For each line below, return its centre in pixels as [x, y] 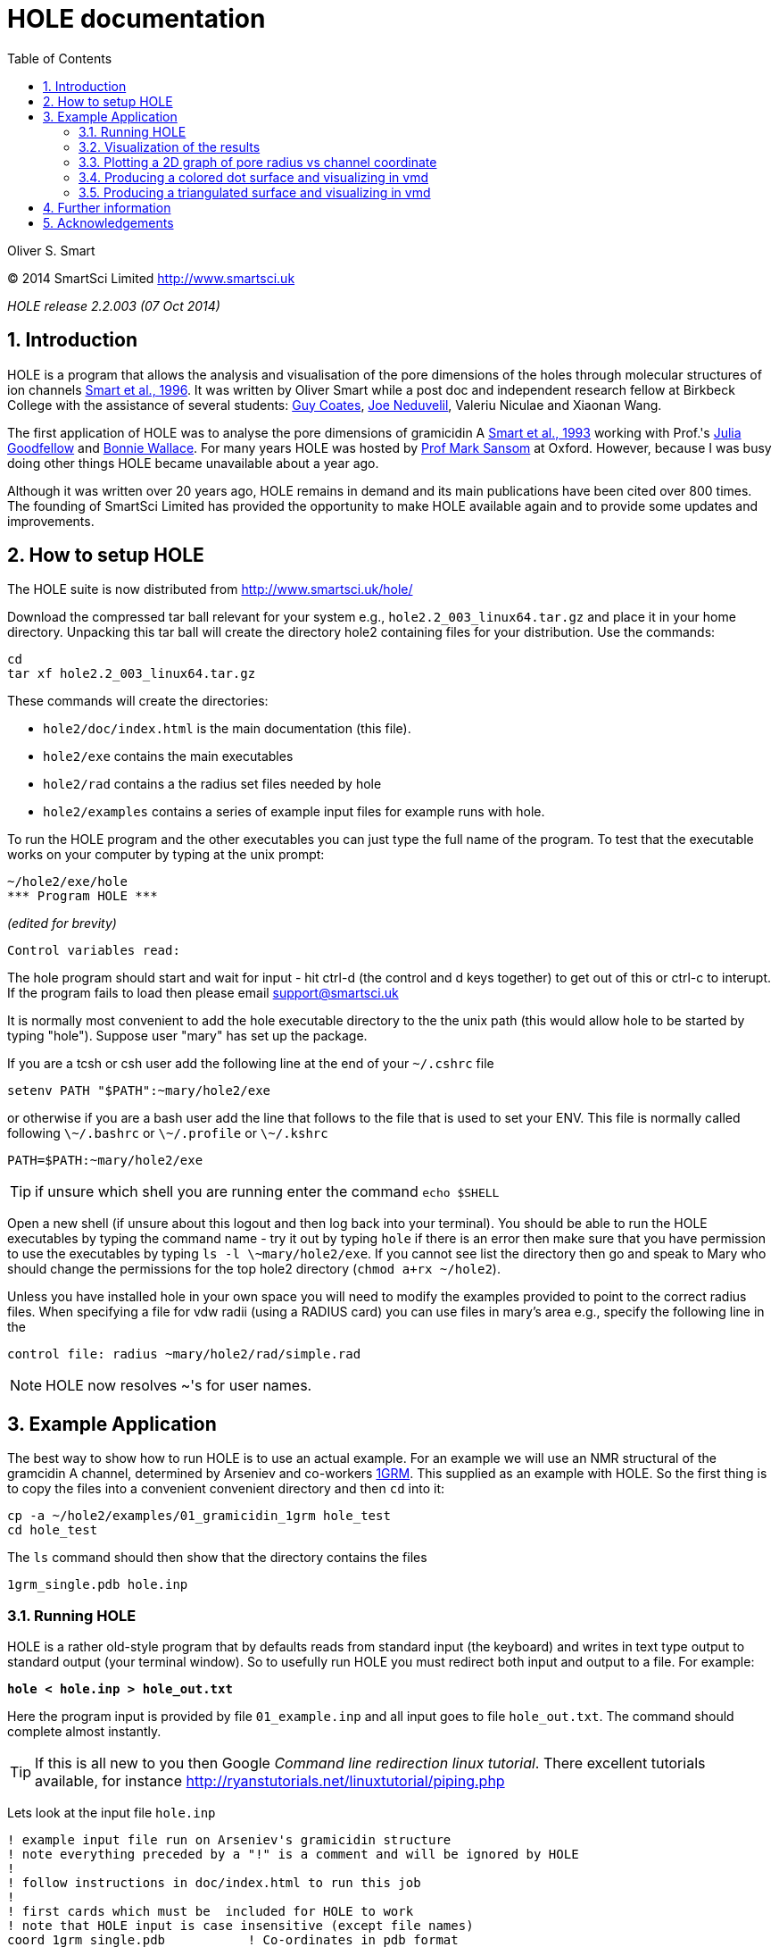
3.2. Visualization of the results [170, 146]
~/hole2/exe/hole [67, 882]
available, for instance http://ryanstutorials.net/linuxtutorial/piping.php [270, 1781]
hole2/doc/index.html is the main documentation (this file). [227, 729]
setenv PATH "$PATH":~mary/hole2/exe [139, 1091]
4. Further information [107, 207]
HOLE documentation [137, 19]
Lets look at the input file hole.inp [112, 1813]
